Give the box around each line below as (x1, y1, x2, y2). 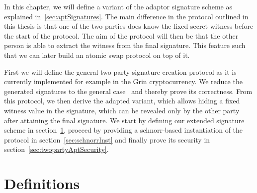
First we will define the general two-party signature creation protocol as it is (4, 66, 237, 77)
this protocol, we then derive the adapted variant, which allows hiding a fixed (4, 96, 240, 106)
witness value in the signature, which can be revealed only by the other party (4, 105, 240, 115)
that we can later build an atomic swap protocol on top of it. (4, 49, 190, 60)
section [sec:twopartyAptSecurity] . (4, 144, 109, 154)
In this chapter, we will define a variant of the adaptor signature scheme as (4, 1, 232, 11)
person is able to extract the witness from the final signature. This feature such (4, 40, 246, 50)
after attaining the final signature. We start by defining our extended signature (4, 115, 245, 125)
